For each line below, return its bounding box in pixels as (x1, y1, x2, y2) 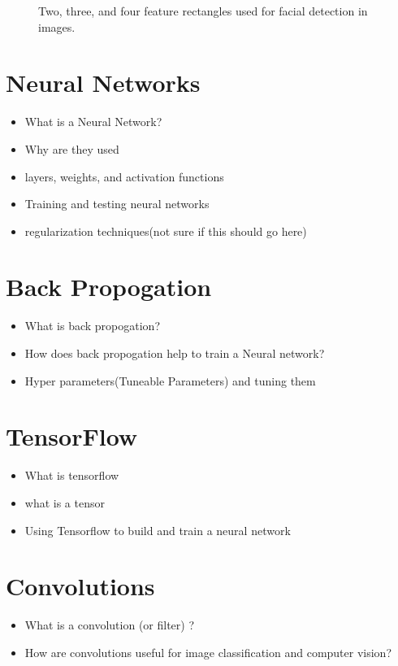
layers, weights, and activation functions (24, 168, 224, 185)
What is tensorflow (24, 467, 119, 484)
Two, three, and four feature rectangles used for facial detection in (38, 2, 368, 19)
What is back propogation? (24, 317, 160, 334)
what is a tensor (24, 494, 105, 511)
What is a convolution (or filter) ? (24, 616, 195, 633)
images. (38, 18, 76, 35)
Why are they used (24, 140, 119, 157)
